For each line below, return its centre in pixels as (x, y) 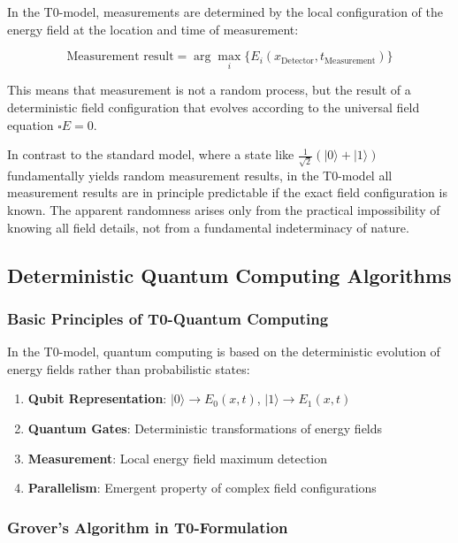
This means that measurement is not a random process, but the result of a (209, 90)
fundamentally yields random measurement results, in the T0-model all (200, 175)
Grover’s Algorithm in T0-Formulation (148, 527)
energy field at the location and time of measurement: (153, 29)
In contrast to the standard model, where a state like (151, 154)
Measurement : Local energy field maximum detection (178, 458)
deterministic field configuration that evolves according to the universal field (214, 107)
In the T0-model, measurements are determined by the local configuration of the (225, 11)
